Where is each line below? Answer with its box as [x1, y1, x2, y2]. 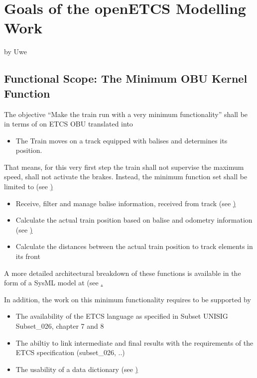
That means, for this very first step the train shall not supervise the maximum [4, 161, 244, 172]
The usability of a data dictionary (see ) [15, 364, 138, 374]
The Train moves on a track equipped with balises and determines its [15, 135, 228, 145]
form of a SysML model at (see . [4, 277, 103, 288]
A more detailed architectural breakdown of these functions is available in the [4, 267, 241, 278]
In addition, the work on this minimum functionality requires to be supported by [4, 294, 251, 304]
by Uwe [4, 46, 27, 57]
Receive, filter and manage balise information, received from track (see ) [15, 198, 236, 208]
